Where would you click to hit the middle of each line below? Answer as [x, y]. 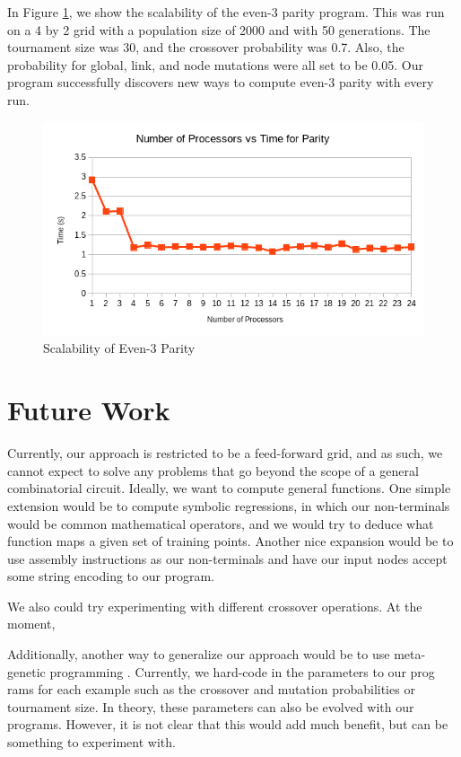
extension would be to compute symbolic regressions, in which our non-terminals [229, 505]
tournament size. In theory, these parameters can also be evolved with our [211, 706]
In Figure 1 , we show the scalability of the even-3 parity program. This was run [226, 12]
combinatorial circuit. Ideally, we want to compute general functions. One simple [229, 488]
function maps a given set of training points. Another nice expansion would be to [230, 541]
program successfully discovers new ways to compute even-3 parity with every [221, 82]
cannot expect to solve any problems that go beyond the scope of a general [213, 470]
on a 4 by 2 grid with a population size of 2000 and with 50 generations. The [219, 29]
